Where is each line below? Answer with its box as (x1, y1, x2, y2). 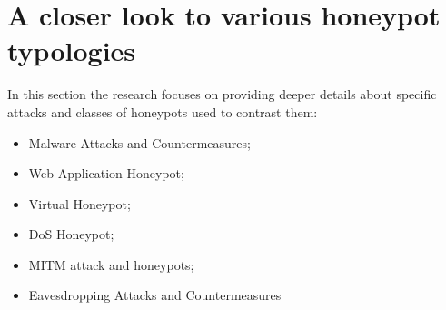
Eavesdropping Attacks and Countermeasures (28, 285, 282, 305)
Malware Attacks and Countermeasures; (28, 133, 251, 152)
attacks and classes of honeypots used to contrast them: (7, 102, 318, 121)
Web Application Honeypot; (28, 164, 184, 183)
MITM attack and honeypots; (28, 255, 194, 274)
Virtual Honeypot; (28, 194, 131, 213)
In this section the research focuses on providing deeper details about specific (7, 85, 437, 104)
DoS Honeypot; (28, 225, 114, 244)
